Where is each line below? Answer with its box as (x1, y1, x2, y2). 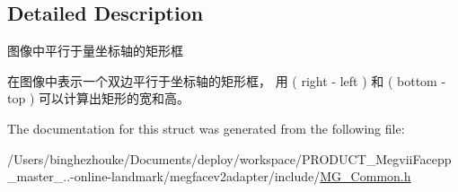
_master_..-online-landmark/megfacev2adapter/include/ (7, 167, 321, 186)
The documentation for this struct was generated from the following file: (7, 118, 405, 137)
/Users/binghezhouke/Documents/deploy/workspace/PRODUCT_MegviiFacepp (7, 149, 452, 168)
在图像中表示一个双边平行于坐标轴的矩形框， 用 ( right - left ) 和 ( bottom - (7, 71, 446, 90)
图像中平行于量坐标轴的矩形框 (7, 41, 183, 60)
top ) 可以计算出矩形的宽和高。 (7, 89, 189, 108)
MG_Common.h (320, 167, 411, 186)
